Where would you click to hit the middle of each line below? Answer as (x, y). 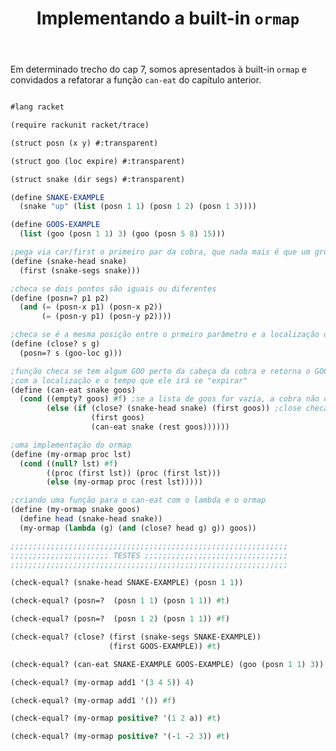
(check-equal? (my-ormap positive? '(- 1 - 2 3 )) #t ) (120, 737)
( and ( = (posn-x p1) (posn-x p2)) (91, 307)
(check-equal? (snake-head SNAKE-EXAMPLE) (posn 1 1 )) (127, 583)
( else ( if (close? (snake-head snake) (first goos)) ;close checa (187, 408)
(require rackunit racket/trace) (80, 125)
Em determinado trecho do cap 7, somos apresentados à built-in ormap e (158, 69)
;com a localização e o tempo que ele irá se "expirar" (129, 380)
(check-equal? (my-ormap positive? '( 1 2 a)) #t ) (116, 718)
